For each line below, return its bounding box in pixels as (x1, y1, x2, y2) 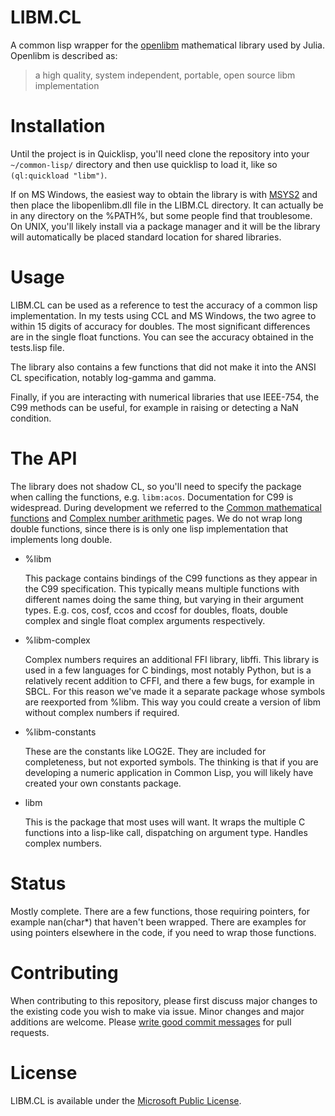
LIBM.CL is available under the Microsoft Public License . (10, 1094, 242, 1106)
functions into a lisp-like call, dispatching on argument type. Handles (24, 826, 308, 838)
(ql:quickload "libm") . (10, 169, 108, 181)
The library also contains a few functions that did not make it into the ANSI (10, 361, 317, 373)
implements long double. (10, 533, 113, 545)
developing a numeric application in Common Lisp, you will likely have (24, 766, 314, 778)
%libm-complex (24, 634, 91, 646)
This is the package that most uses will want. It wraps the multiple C (24, 816, 306, 828)
